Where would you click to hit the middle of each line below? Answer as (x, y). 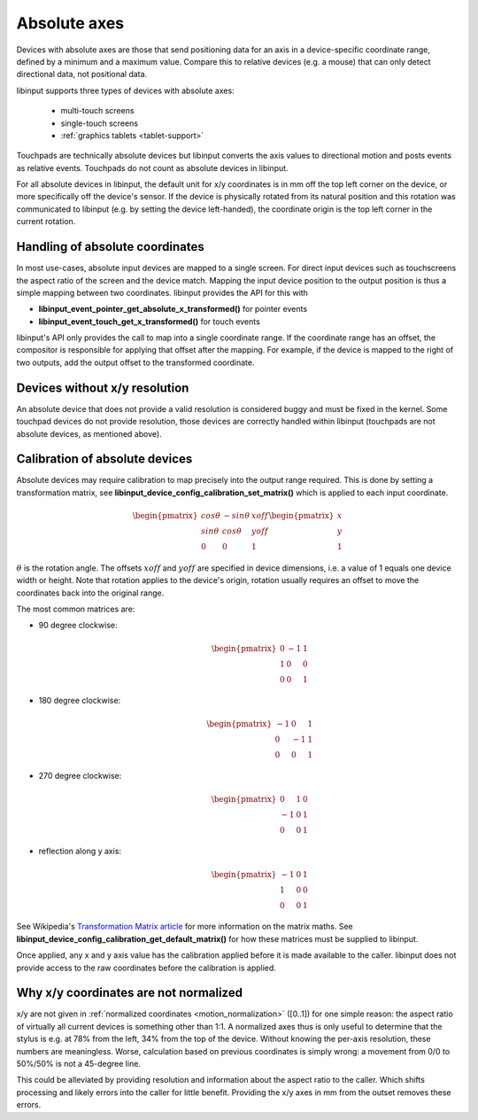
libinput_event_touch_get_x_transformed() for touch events (149, 321)
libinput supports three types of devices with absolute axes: (125, 90)
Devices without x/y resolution (103, 388)
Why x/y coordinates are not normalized (130, 993)
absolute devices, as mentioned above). (89, 433)
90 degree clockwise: (78, 626)
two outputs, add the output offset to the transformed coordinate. (135, 362)
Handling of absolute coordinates (111, 247)
